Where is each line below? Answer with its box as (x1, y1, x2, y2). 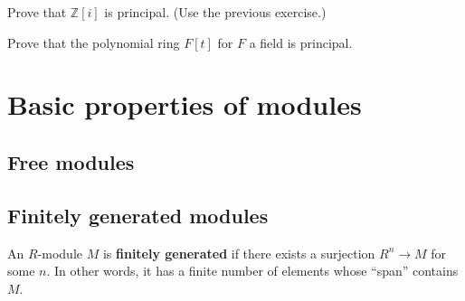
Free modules (7, 147, 135, 175)
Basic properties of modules (7, 86, 362, 123)
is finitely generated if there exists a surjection (102, 243, 375, 262)
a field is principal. (249, 33, 353, 52)
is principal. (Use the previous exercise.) (104, 3, 327, 21)
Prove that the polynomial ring (7, 33, 180, 52)
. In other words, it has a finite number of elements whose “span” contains (46, 261, 459, 280)
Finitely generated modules (7, 201, 269, 229)
